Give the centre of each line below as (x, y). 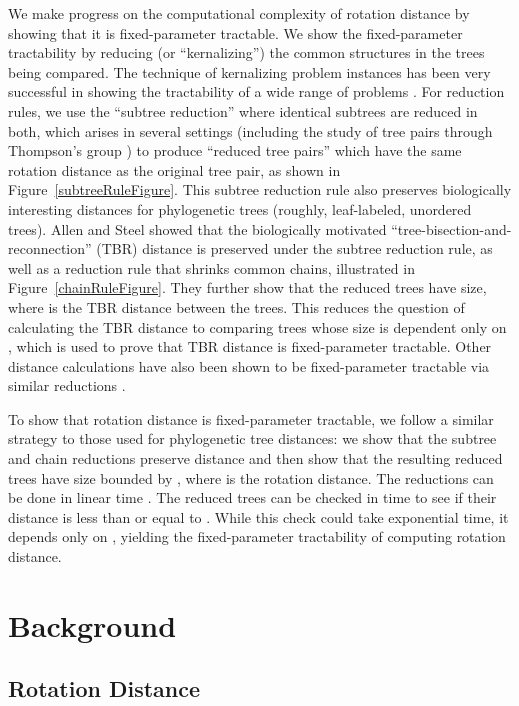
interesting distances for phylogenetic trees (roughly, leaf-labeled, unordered (240, 208)
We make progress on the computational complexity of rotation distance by (239, 13)
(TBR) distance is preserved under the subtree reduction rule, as (294, 248)
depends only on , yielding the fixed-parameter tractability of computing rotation (257, 536)
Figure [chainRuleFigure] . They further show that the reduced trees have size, (247, 287)
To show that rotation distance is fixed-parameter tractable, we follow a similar (251, 418)
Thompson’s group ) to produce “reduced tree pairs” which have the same (235, 150)
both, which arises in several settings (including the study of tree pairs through (250, 130)
